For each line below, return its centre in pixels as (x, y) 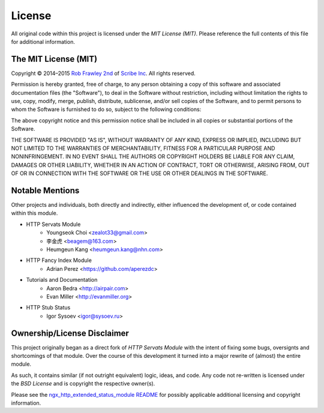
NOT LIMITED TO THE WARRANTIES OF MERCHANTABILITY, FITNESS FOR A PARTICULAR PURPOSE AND (143, 148)
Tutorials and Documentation (62, 280)
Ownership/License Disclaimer (70, 333)
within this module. (34, 213)
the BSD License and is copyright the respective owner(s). (83, 384)
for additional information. (43, 41)
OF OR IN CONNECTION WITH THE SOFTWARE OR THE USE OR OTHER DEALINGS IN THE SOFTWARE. (139, 173)
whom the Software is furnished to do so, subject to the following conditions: (106, 109)
